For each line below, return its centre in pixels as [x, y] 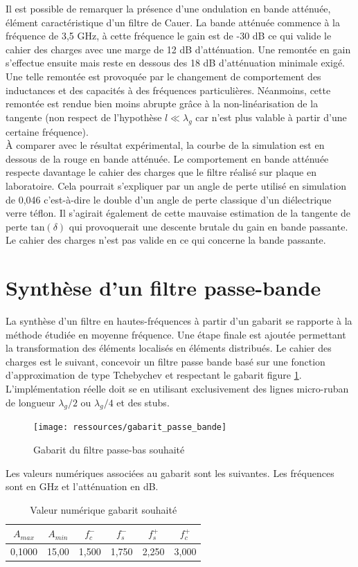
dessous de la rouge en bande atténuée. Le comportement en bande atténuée [167, 158]
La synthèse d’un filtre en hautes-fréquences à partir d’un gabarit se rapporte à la [179, 321]
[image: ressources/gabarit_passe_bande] [130, 427]
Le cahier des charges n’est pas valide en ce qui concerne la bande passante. [166, 240]
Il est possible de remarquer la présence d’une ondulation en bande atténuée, [168, 8]
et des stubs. [143, 402]
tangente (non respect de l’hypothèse [84, 117]
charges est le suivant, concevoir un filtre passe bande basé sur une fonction [165, 361]
